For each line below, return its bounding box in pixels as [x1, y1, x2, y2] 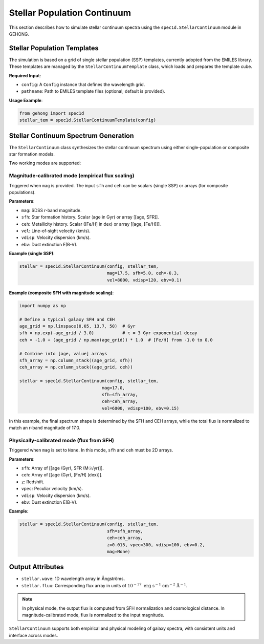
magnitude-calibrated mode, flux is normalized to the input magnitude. [22, 612, 165, 618]
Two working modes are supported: [9, 160, 81, 166]
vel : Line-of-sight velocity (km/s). [21, 228, 90, 234]
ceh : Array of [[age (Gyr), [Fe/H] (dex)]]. [21, 472, 103, 478]
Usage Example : [9, 97, 43, 103]
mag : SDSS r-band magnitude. [21, 207, 82, 213]
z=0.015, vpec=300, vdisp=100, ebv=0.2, [107, 542, 205, 547]
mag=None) [107, 549, 131, 554]
